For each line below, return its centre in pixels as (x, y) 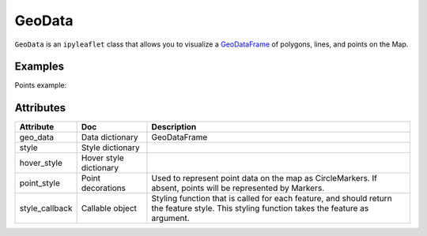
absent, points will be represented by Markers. (238, 188)
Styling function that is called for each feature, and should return (272, 199)
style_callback (46, 208)
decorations (104, 188)
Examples (40, 67)
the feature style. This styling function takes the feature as (260, 208)
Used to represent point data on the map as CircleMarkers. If (264, 178)
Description (174, 127)
